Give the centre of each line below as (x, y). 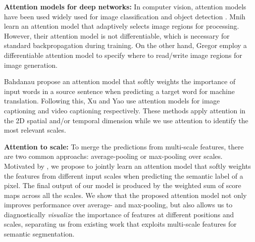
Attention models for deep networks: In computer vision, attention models (125, 6)
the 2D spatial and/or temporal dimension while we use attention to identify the (126, 120)
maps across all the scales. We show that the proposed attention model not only (126, 195)
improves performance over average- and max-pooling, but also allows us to (118, 205)
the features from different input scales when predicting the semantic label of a (124, 175)
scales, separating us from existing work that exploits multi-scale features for (120, 224)
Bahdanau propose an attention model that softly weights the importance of (120, 81)
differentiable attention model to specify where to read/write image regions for (123, 55)
